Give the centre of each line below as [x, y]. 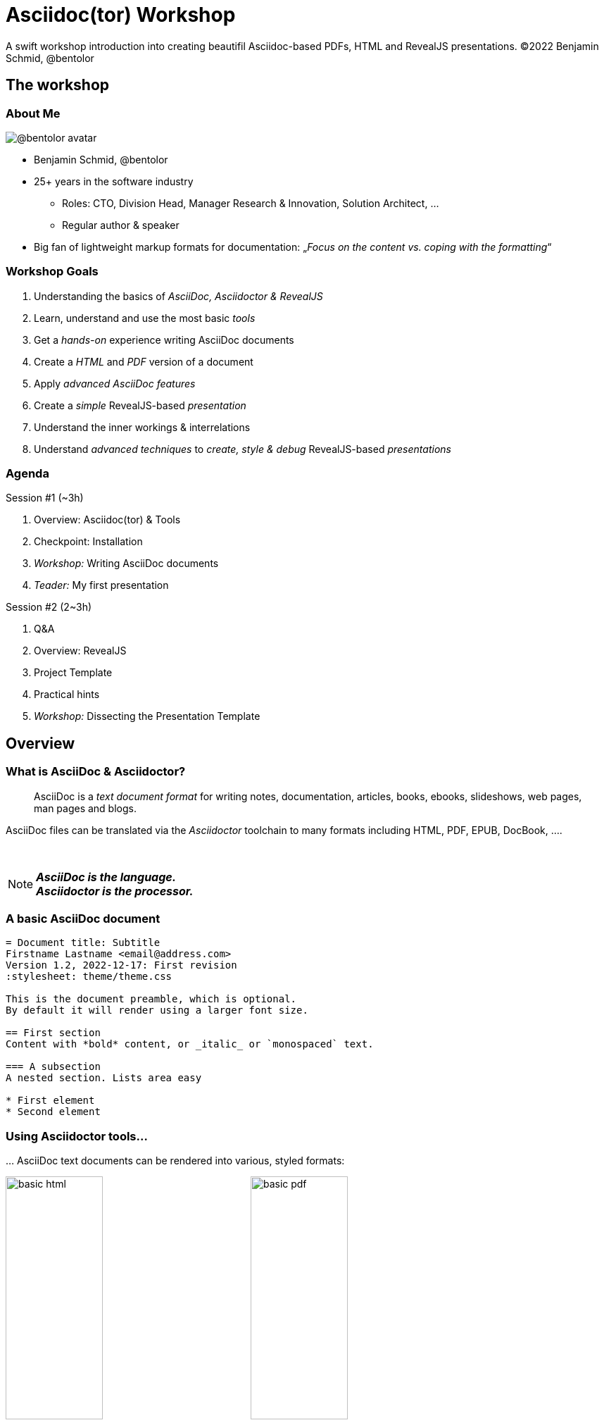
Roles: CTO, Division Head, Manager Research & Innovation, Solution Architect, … [251, 203]
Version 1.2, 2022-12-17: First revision [121, 965]
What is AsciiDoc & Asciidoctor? [96, 772]
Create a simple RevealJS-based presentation [140, 405]
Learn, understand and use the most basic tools [145, 318]
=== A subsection [53, 1067]
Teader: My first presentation [101, 585]
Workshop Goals [52, 272]
